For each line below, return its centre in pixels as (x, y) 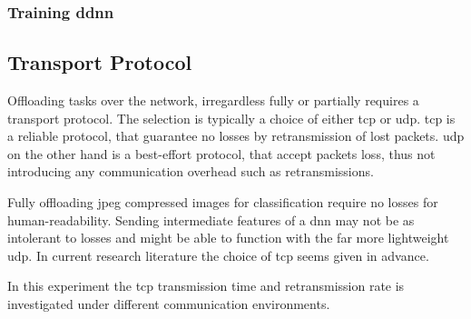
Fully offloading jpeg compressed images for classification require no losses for (223, 202)
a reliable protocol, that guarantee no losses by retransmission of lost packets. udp (236, 136)
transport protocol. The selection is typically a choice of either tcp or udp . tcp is (231, 118)
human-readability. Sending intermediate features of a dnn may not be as (211, 219)
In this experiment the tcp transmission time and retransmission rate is (206, 286)
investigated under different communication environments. (169, 303)
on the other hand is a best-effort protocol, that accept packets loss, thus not (221, 153)
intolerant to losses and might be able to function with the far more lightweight (228, 238)
